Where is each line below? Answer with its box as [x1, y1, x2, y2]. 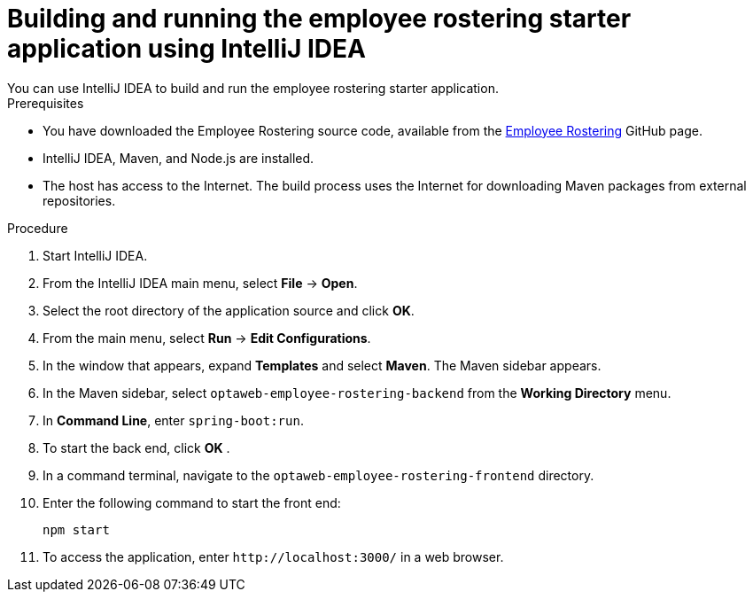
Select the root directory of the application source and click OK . [43, 302, 415, 318]
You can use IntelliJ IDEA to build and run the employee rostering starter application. [7, 80, 499, 96]
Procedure [7, 220, 68, 236]
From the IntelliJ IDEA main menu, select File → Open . [43, 275, 358, 291]
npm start [43, 522, 110, 537]
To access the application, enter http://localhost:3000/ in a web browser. [43, 548, 504, 564]
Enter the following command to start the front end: [43, 494, 341, 510]
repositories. [43, 192, 116, 208]
